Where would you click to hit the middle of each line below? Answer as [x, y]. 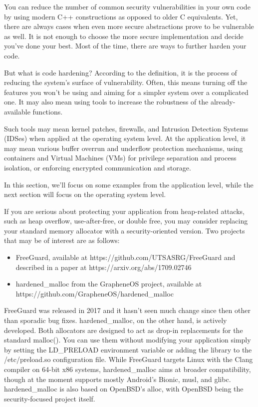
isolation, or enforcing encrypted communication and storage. [98, 167]
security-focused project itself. [50, 398]
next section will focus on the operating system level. [85, 194]
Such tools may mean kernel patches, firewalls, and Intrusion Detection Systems [126, 128]
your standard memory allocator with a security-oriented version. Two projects [125, 230]
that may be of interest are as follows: [62, 240]
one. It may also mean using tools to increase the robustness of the [106, 102]
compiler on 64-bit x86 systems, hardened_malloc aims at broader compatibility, [128, 369]
